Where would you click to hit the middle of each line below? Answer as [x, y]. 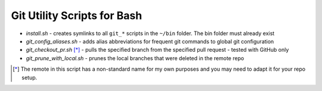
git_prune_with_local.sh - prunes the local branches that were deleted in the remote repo [135, 58]
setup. [30, 77]
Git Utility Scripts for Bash [77, 15]
